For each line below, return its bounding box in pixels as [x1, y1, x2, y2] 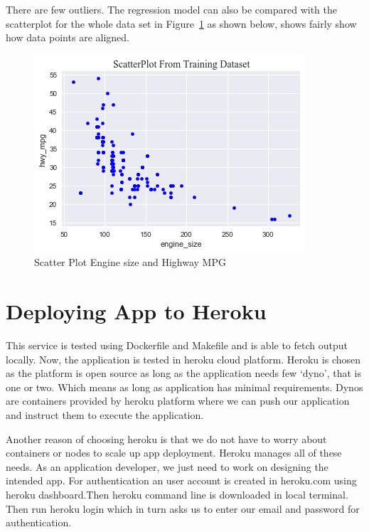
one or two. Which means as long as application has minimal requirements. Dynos [6, 379, 363, 394]
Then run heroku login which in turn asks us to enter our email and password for [6, 501, 360, 516]
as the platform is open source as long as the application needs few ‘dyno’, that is [6, 366, 361, 381]
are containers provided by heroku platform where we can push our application [6, 393, 350, 408]
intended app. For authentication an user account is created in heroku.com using [6, 473, 357, 488]
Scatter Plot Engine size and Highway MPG [34, 255, 226, 270]
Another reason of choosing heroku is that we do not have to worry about [6, 431, 327, 446]
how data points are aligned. [6, 30, 129, 45]
